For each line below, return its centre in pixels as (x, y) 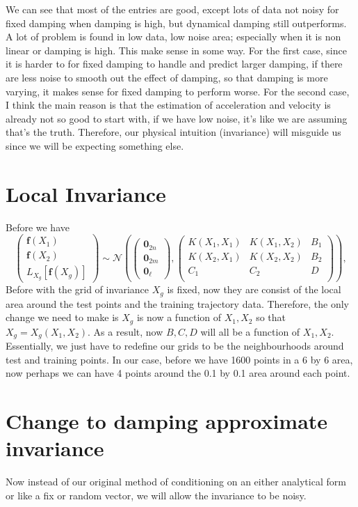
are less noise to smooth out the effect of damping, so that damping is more (167, 77)
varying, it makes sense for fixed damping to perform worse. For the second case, (178, 91)
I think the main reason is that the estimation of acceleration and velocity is (168, 105)
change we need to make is (62, 317)
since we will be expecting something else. (95, 145)
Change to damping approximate (167, 421)
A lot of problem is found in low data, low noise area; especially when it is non (173, 37)
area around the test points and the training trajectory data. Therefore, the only (177, 303)
